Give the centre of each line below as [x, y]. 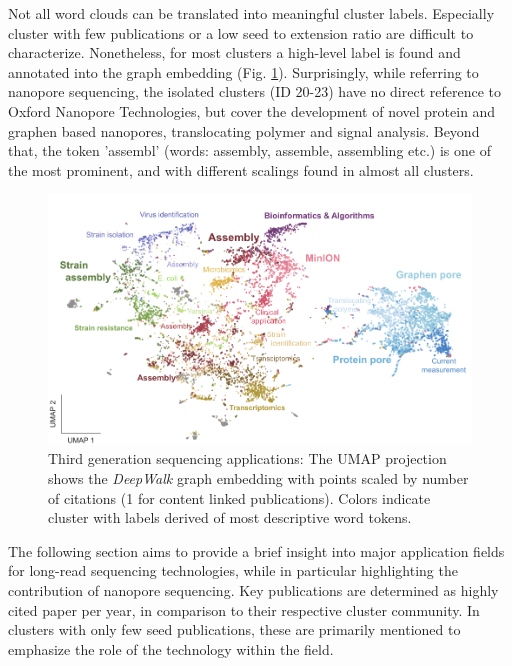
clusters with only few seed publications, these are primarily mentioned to [234, 629]
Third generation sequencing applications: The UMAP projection [247, 458]
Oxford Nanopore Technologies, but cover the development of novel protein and [252, 110]
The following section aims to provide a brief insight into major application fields [256, 550]
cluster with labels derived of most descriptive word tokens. [230, 517]
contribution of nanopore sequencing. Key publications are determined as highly [253, 589]
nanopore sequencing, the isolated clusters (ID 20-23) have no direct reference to [254, 91]
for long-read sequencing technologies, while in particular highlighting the [233, 570]
